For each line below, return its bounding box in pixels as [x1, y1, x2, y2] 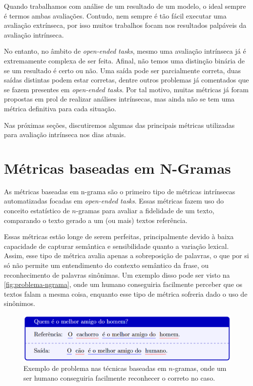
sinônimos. [4, 298, 35, 308]
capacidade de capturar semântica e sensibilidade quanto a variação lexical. [4, 241, 229, 251]
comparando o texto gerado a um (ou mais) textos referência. [4, 215, 188, 225]
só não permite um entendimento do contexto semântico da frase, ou [4, 260, 209, 270]
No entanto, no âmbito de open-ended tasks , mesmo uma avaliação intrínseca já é [4, 46, 246, 56]
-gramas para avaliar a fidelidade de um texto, [76, 205, 214, 216]
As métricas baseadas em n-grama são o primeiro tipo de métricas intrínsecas [4, 186, 235, 196]
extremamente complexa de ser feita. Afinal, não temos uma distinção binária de [4, 55, 245, 65]
